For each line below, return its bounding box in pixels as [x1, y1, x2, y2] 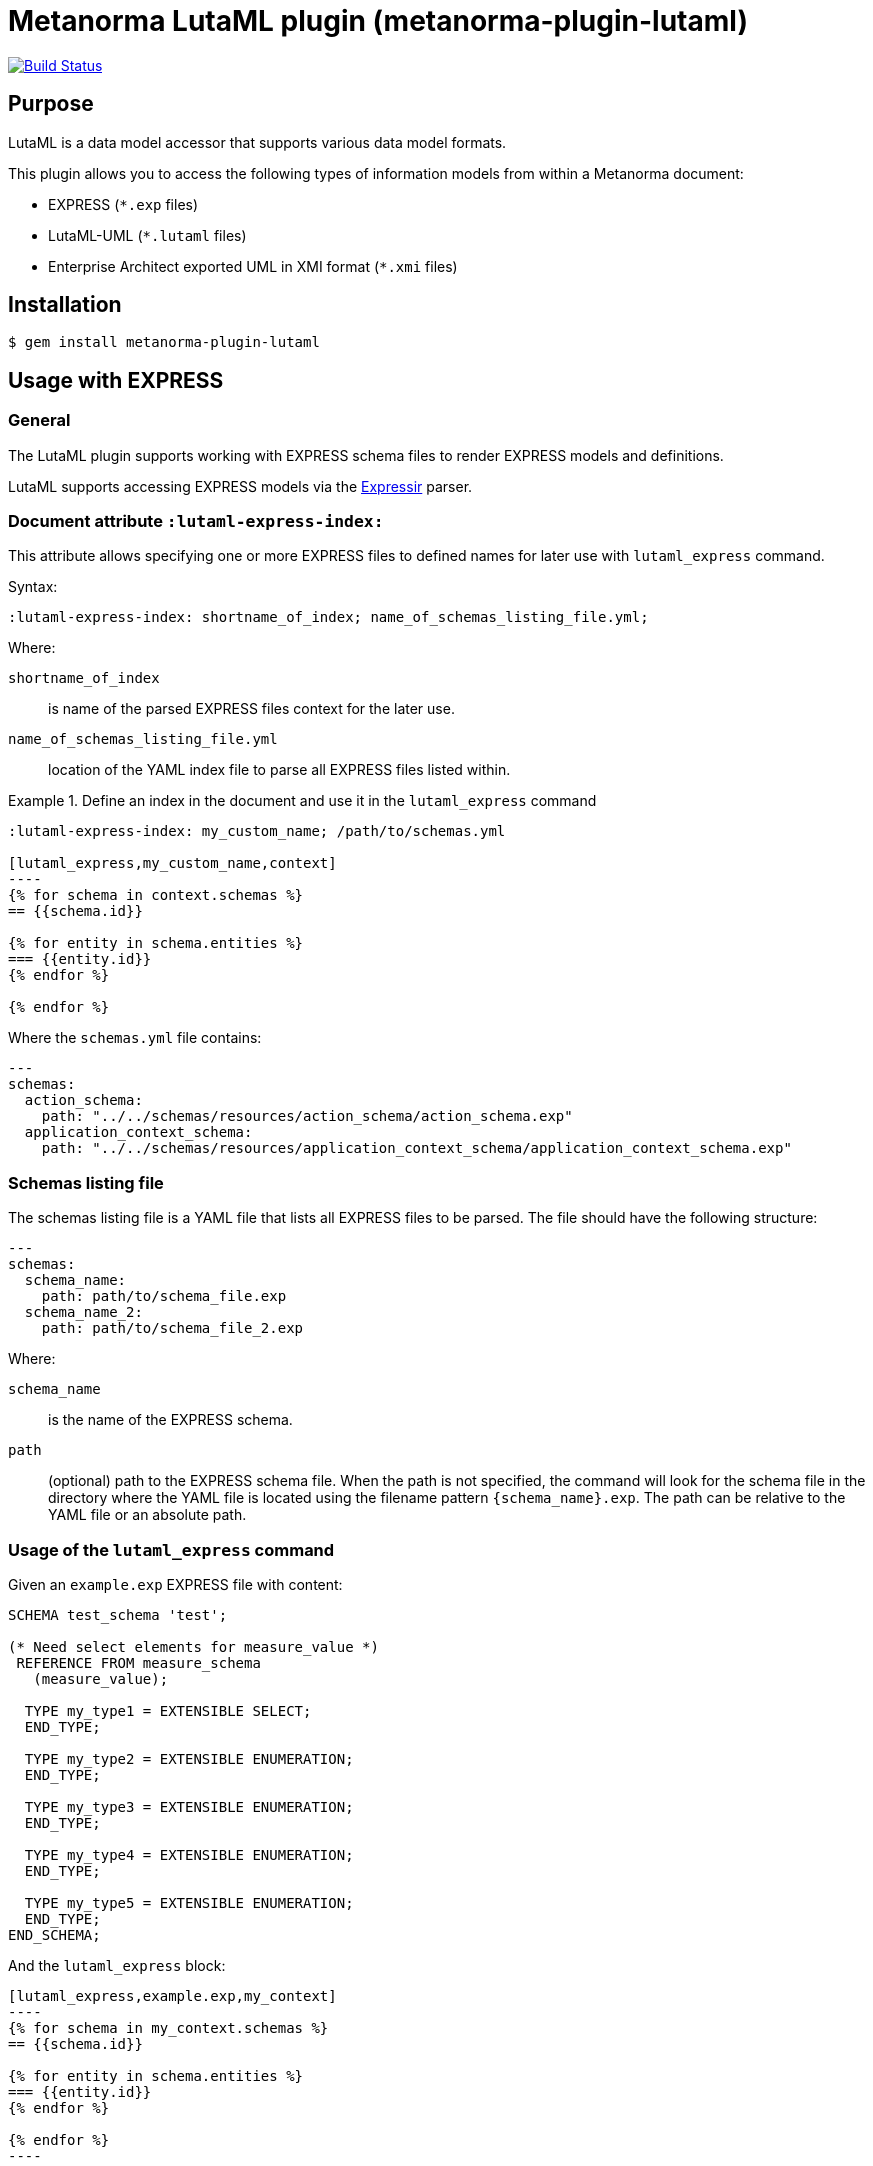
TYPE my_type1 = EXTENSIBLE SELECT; [24, 1702, 312, 1719]
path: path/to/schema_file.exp [41, 1288, 287, 1305]
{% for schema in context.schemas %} [8, 887, 304, 904]
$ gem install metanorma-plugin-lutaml [8, 334, 320, 351]
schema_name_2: [24, 1304, 143, 1321]
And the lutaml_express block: [8, 1956, 226, 1974]
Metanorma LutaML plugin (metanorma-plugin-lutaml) [8, 4, 748, 38]
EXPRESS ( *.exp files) [48, 195, 199, 213]
